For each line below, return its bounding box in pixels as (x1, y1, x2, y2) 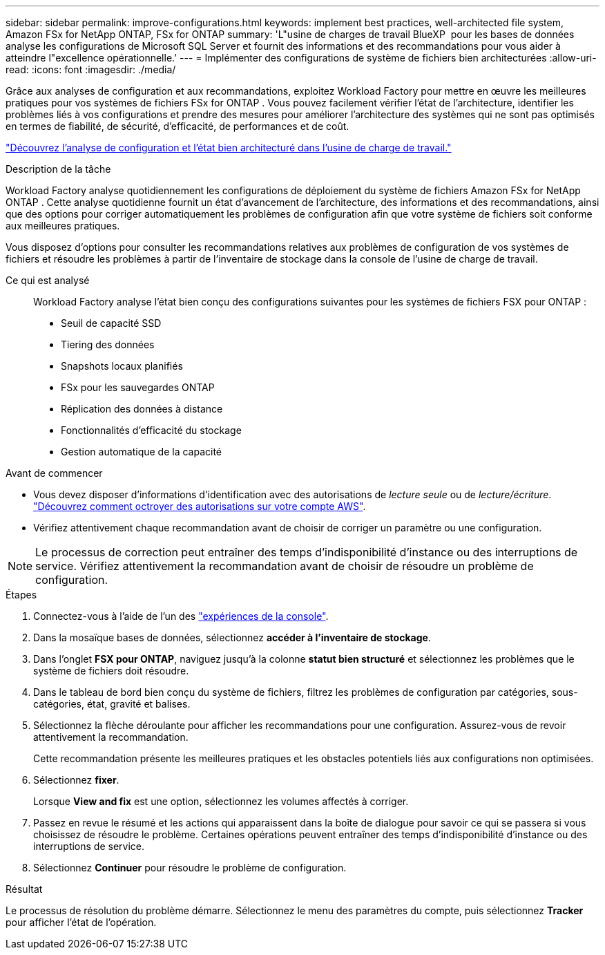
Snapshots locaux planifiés (61, 360, 183, 372)
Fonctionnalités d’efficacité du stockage (61, 424, 242, 436)
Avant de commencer (6, 467, 103, 479)
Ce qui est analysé (6, 274, 90, 286)
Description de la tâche (6, 163, 111, 175)
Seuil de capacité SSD (61, 317, 162, 329)
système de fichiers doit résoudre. (33, 665, 189, 677)
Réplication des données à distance (61, 403, 223, 415)
